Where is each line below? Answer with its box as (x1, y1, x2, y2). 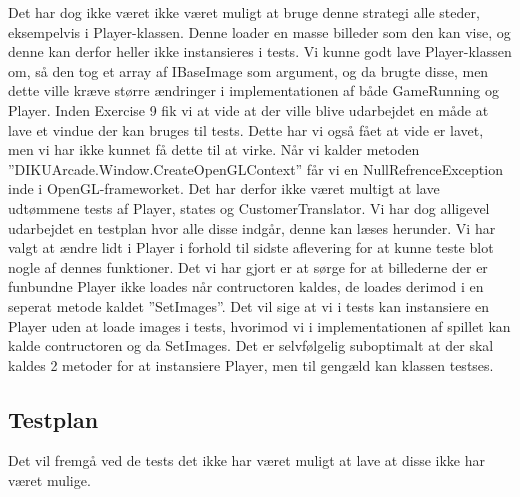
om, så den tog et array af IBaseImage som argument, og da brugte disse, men (8, 60, 489, 81)
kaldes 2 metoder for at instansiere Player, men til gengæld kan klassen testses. (8, 354, 494, 375)
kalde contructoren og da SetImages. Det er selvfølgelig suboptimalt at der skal (8, 335, 494, 356)
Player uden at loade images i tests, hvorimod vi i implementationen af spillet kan (8, 315, 511, 336)
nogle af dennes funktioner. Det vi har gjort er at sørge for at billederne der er (8, 256, 488, 277)
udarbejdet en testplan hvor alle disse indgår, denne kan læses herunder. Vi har (8, 217, 496, 238)
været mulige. (8, 470, 91, 491)
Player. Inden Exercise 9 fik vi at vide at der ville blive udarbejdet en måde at (8, 99, 489, 120)
